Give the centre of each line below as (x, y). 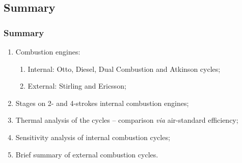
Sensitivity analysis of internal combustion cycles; (93, 137)
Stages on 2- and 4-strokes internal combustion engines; (102, 103)
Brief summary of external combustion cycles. (87, 154)
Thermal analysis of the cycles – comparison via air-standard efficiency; (127, 120)
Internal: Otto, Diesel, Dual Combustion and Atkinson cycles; (124, 69)
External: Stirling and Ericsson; (77, 86)
